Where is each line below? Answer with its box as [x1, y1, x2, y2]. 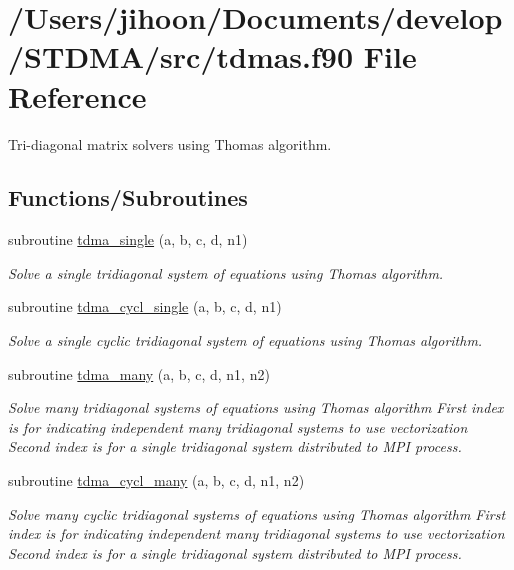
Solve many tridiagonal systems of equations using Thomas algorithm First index [8, 397, 504, 418]
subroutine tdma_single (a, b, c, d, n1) [8, 229, 248, 250]
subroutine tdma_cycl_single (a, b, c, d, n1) [8, 296, 282, 317]
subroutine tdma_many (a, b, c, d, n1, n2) [8, 363, 270, 384]
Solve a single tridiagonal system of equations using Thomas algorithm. [8, 262, 444, 283]
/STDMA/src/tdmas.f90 [8, 36, 354, 77]
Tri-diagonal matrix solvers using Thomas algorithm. [8, 133, 332, 154]
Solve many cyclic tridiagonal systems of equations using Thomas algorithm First [8, 503, 506, 524]
